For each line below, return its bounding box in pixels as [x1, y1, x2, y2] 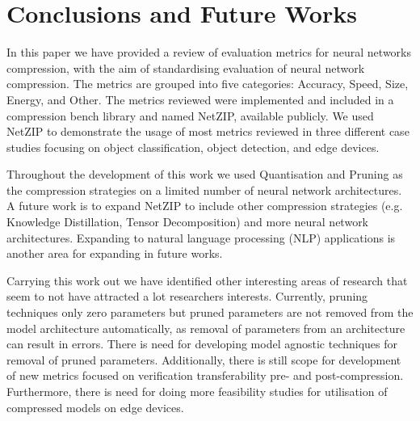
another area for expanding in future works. [6, 245, 223, 262]
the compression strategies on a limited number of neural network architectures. [6, 181, 402, 198]
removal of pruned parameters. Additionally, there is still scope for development [6, 351, 401, 368]
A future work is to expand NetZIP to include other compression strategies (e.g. [6, 197, 403, 214]
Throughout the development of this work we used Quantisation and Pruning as [6, 166, 403, 183]
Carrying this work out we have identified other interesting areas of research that [6, 272, 408, 288]
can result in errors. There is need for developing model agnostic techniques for [6, 335, 398, 352]
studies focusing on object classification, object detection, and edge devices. [6, 138, 380, 155]
